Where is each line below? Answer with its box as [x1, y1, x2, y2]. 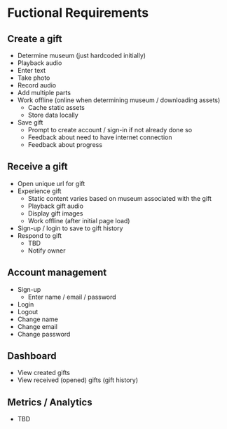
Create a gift [7, 33, 62, 45]
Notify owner [27, 246, 66, 255]
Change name [17, 315, 58, 323]
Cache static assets [27, 104, 85, 111]
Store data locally [27, 111, 78, 119]
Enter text [17, 66, 46, 74]
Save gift [17, 118, 43, 127]
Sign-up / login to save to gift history [17, 224, 123, 232]
